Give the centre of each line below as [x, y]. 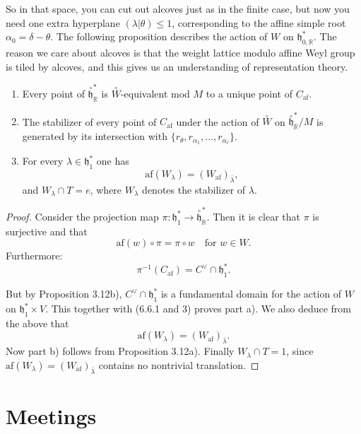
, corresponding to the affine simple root [259, 22]
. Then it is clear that [253, 216]
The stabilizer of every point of [89, 121]
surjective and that [47, 231]
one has [113, 161]
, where [106, 189]
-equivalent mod [155, 93]
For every [43, 161]
